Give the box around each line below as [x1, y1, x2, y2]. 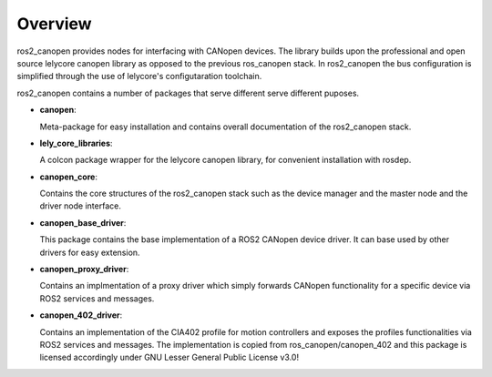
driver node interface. [39, 200, 122, 211]
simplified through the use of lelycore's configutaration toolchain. [16, 71, 262, 82]
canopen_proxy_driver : [39, 264, 129, 275]
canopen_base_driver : [39, 217, 127, 228]
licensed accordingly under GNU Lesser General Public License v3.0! [39, 352, 300, 363]
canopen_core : [39, 171, 97, 182]
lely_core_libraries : [39, 138, 113, 148]
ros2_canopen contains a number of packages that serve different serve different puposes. [16, 87, 360, 98]
